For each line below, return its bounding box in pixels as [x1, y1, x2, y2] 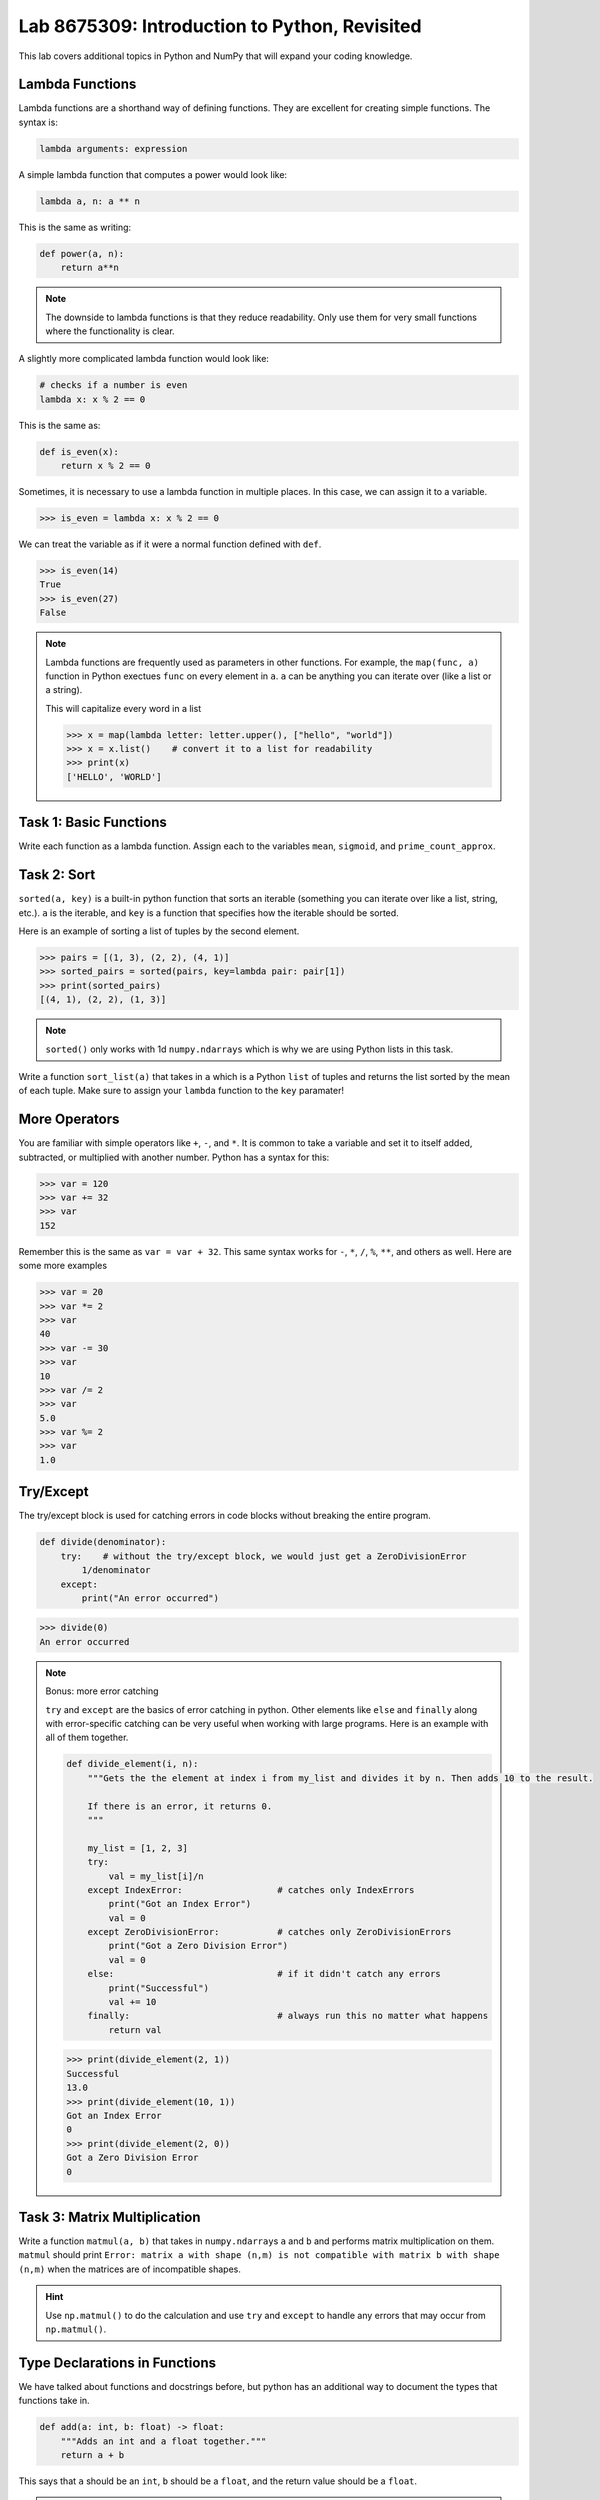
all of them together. [45, 1731, 129, 1744]
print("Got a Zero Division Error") [108, 1940, 289, 1952]
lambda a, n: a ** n [39, 195, 140, 207]
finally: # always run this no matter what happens [87, 2010, 489, 2022]
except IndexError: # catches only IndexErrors [87, 1884, 415, 1895]
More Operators [18, 1111, 120, 1128]
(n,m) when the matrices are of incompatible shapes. [18, 2263, 242, 2275]
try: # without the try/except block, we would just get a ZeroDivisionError [60, 1550, 467, 1562]
